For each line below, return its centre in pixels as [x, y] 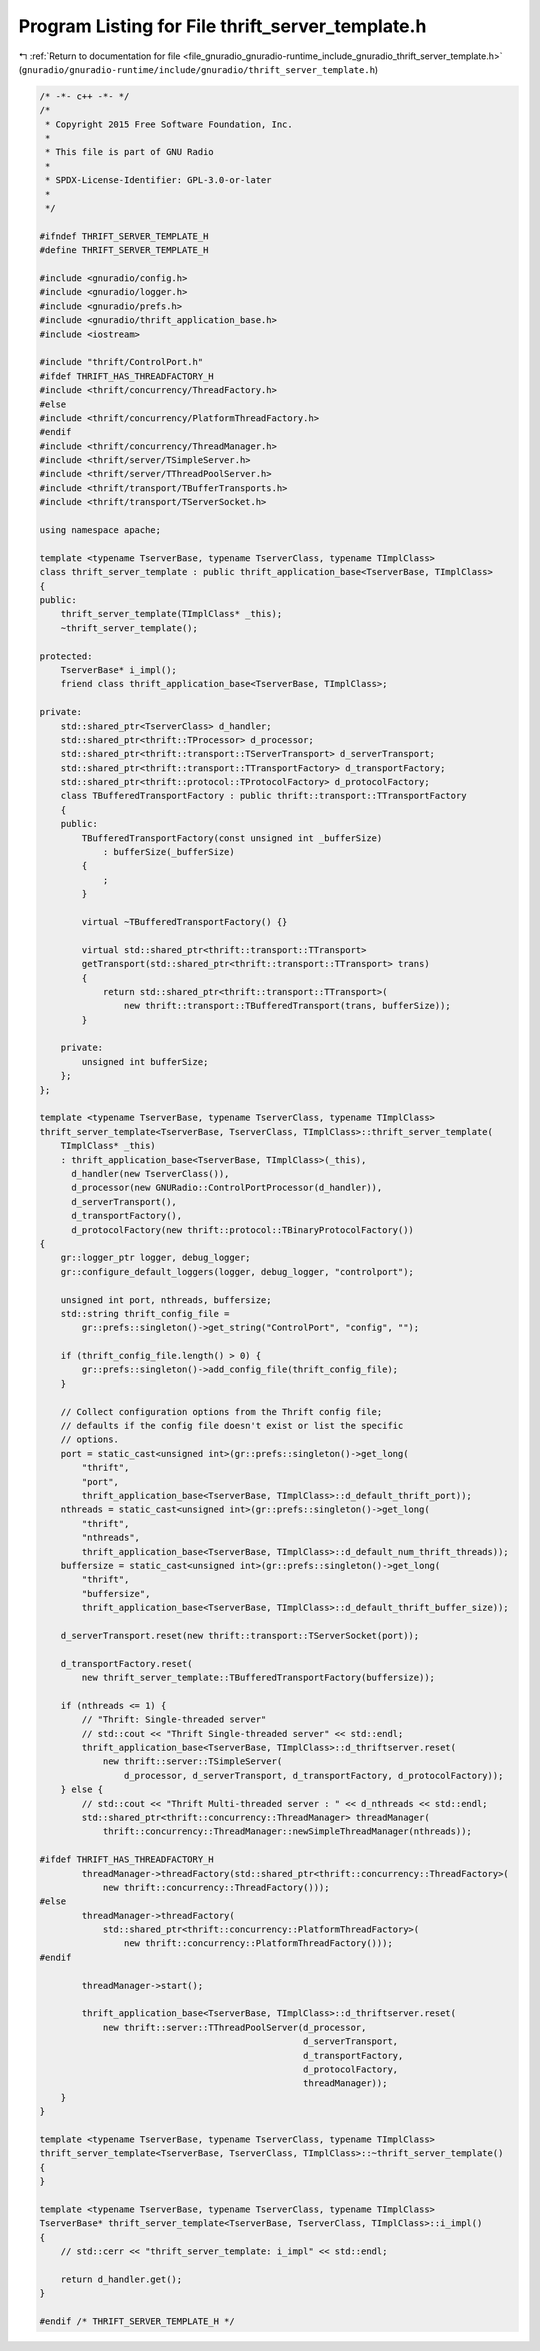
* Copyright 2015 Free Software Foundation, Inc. [169, 124]
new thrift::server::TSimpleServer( [192, 1761]
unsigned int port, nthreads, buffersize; [166, 1299]
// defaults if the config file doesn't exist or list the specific [232, 1426]
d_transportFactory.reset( [127, 1663]
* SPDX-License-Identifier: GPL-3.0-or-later [158, 180]
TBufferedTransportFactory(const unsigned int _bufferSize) [232, 838]
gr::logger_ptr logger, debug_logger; [155, 1258]
